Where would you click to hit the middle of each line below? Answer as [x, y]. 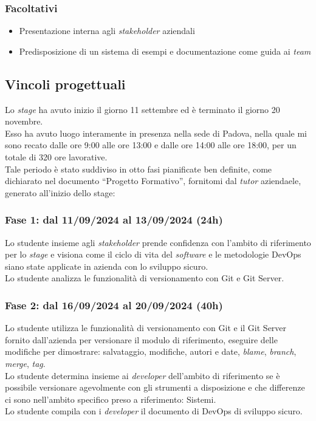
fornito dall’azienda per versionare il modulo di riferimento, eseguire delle [141, 339]
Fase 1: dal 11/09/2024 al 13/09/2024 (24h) [114, 220]
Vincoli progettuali [65, 84]
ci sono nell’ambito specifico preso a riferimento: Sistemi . [111, 399]
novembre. [24, 121]
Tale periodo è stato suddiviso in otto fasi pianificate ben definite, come [139, 169]
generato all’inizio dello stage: [60, 192]
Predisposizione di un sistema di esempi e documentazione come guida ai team [165, 51]
